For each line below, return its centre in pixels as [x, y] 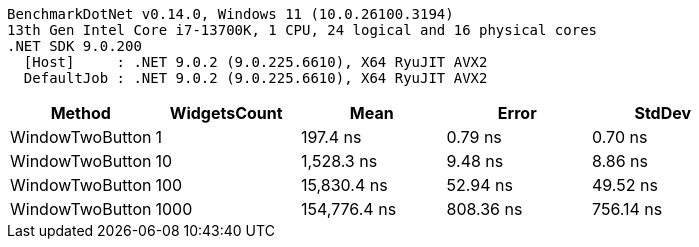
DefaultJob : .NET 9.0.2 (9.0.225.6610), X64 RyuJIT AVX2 [255, 78]
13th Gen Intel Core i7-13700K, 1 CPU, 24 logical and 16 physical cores [302, 30]
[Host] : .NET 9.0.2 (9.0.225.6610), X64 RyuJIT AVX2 [255, 62]
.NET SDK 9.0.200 [74, 46]
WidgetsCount [226, 113]
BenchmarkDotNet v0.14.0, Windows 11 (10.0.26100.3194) [230, 14]
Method [80, 113]
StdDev [663, 113]
